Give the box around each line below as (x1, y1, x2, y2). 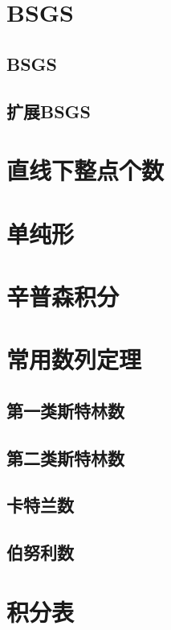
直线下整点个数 (6, 154, 165, 187)
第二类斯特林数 (6, 445, 124, 470)
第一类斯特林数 (6, 397, 124, 422)
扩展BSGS (6, 98, 91, 123)
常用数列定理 (6, 343, 142, 376)
